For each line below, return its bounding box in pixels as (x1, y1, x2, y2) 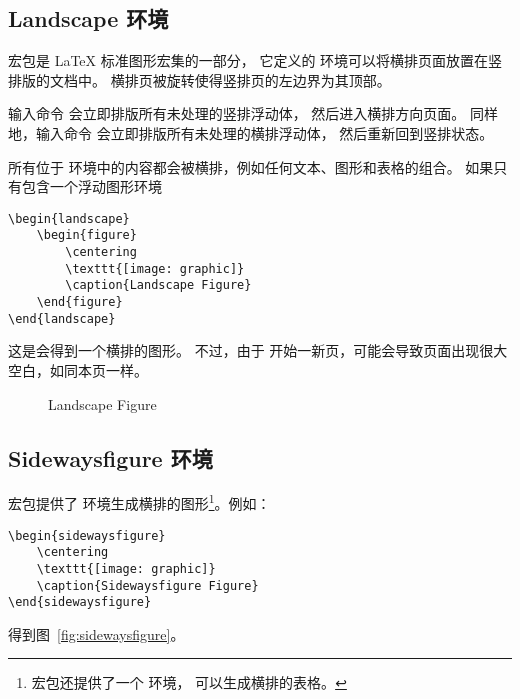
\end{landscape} (8, 311, 116, 326)
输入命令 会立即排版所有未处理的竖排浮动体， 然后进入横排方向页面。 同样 (8, 103, 498, 124)
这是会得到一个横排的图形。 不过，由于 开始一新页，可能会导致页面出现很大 (8, 340, 508, 361)
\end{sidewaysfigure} (8, 595, 152, 610)
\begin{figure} (36, 228, 137, 243)
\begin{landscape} (8, 211, 130, 226)
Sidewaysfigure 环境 (8, 442, 213, 473)
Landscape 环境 (8, 3, 169, 34)
